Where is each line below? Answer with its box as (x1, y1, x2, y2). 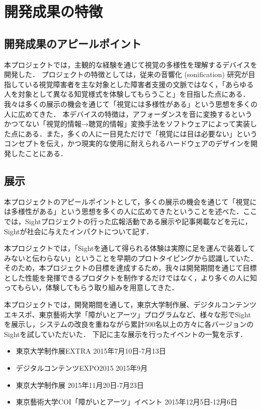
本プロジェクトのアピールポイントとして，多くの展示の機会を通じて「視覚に (4, 196, 257, 207)
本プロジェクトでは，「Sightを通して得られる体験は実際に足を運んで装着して (4, 243, 255, 253)
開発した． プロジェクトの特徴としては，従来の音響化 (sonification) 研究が (4, 69, 248, 80)
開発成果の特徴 (4, 1, 103, 22)
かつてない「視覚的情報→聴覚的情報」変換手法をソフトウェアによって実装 (4, 118, 250, 129)
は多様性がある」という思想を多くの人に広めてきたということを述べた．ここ (4, 206, 257, 217)
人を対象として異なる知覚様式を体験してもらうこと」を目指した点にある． (4, 89, 250, 99)
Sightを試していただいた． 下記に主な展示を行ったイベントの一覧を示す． (4, 328, 247, 339)
